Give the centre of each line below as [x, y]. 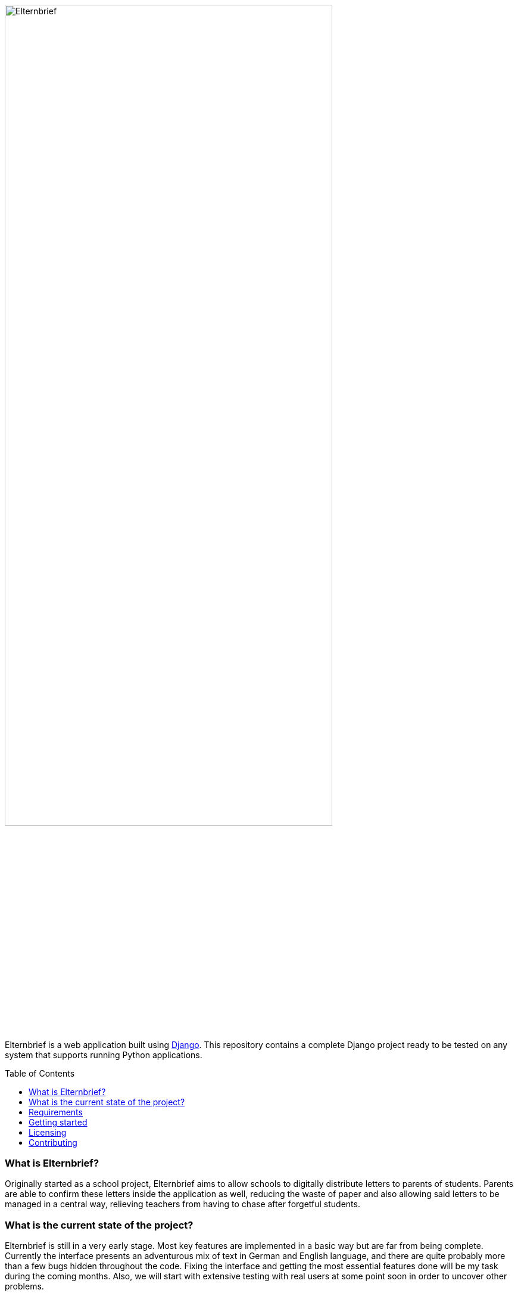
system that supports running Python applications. [104, 1055]
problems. [24, 1286]
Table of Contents [40, 1073]
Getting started [58, 1122]
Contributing [53, 1142]
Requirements [56, 1112]
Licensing [48, 1132]
